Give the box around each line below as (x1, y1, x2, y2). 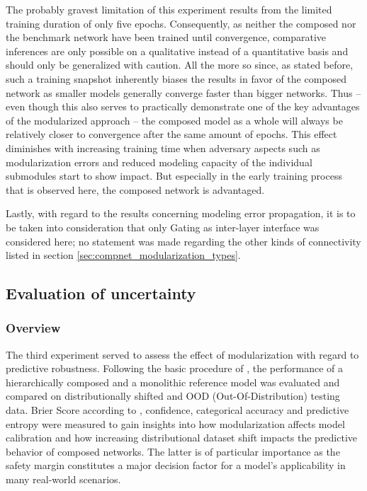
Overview (6, 319, 61, 337)
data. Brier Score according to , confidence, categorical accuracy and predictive (6, 403, 349, 417)
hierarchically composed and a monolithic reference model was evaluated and (6, 374, 340, 389)
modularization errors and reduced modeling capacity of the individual (6, 154, 312, 169)
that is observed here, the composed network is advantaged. (6, 182, 265, 197)
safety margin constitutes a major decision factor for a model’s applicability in (6, 458, 346, 473)
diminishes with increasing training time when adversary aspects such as (6, 140, 320, 155)
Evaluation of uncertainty (6, 282, 196, 304)
